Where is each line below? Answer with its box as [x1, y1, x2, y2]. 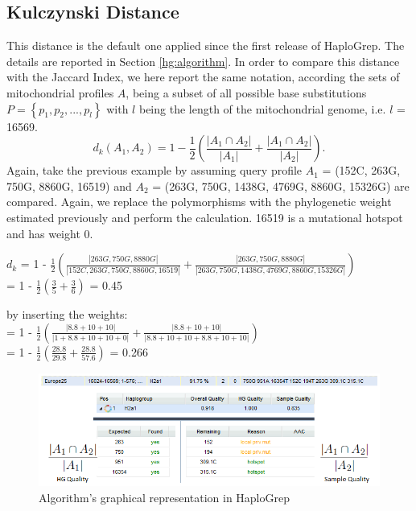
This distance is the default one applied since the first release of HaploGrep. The [6, 37, 405, 54]
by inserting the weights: [6, 306, 128, 323]
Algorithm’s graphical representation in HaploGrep [39, 489, 290, 506]
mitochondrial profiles [6, 84, 114, 101]
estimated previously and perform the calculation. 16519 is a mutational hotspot [6, 208, 403, 225]
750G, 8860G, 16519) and [6, 177, 132, 194]
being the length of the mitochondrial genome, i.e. [138, 100, 386, 117]
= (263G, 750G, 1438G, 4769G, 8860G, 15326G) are [152, 177, 410, 194]
